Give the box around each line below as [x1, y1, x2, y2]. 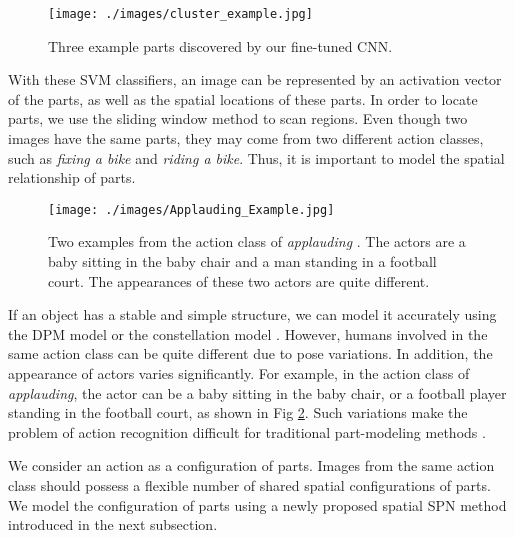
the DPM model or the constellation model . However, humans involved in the [8, 323, 488, 344]
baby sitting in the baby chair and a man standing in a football [48, 251, 437, 272]
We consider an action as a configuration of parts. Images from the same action [8, 455, 495, 476]
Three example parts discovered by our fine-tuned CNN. [48, 35, 393, 56]
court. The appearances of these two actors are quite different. [48, 270, 430, 291]
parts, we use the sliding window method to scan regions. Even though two [8, 108, 468, 129]
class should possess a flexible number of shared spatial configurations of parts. [8, 475, 491, 495]
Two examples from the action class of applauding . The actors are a [48, 231, 466, 252]
